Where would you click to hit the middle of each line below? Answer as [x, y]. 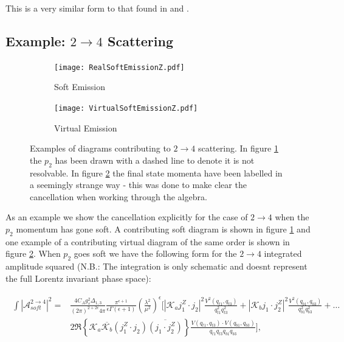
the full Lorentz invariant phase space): [78, 278]
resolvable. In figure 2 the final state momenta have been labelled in [156, 173]
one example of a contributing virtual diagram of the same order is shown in [148, 241]
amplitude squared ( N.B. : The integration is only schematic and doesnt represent [157, 266]
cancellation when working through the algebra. [119, 196]
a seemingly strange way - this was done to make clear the [138, 185]
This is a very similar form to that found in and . [97, 8]
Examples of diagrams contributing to [100, 148]
